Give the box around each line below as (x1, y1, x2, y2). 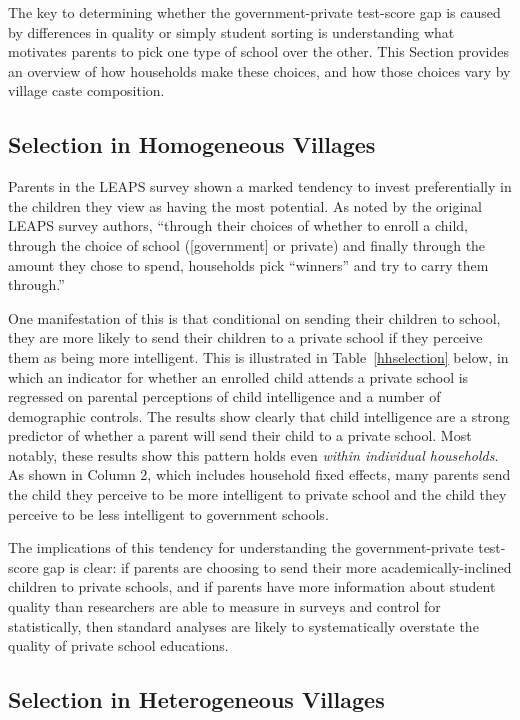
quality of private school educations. (8, 635, 229, 656)
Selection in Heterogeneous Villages (8, 684, 385, 715)
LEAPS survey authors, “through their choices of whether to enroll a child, (8, 215, 468, 236)
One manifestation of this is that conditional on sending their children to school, (8, 307, 501, 328)
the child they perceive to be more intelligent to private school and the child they (8, 484, 507, 505)
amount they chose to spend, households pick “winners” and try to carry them (8, 254, 489, 275)
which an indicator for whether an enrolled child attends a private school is (8, 366, 469, 387)
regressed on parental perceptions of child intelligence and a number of (8, 386, 441, 407)
